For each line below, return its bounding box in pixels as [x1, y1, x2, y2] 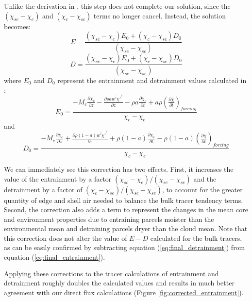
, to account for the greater [162, 184, 243, 194]
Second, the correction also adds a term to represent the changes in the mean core [4, 204, 248, 215]
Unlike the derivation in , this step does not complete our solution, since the [4, 1, 231, 11]
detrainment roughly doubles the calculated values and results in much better [4, 278, 235, 288]
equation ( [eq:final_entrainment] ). [4, 252, 105, 262]
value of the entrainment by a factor [4, 173, 112, 184]
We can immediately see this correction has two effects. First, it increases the [4, 164, 234, 174]
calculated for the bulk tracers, [150, 233, 242, 243]
